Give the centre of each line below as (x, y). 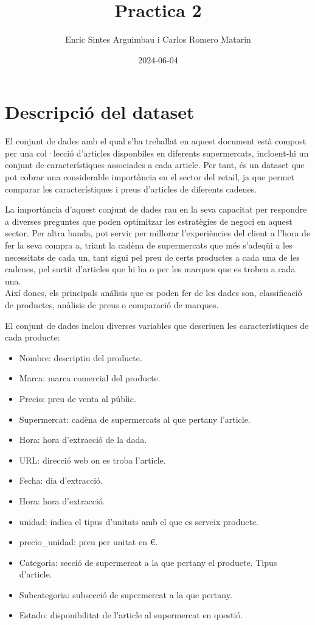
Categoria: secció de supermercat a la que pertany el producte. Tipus (148, 562)
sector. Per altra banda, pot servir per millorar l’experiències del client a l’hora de (158, 233)
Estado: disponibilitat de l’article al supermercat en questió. (131, 615)
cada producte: (33, 337)
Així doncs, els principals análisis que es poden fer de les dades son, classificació (154, 293)
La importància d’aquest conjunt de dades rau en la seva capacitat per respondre (156, 209)
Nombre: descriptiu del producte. (81, 357)
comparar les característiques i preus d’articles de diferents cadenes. (131, 189)
